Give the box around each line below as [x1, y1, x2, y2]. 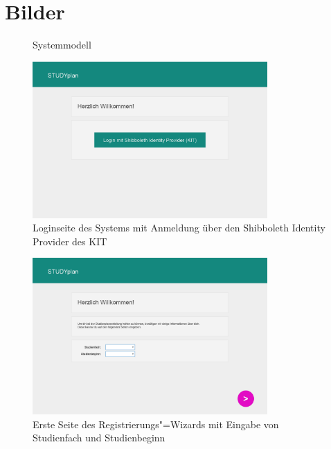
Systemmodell [33, 37, 91, 52]
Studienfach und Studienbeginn [33, 430, 165, 445]
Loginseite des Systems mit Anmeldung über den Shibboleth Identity [33, 220, 325, 235]
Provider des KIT [33, 234, 107, 248]
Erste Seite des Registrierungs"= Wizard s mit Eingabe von [33, 416, 279, 431]
